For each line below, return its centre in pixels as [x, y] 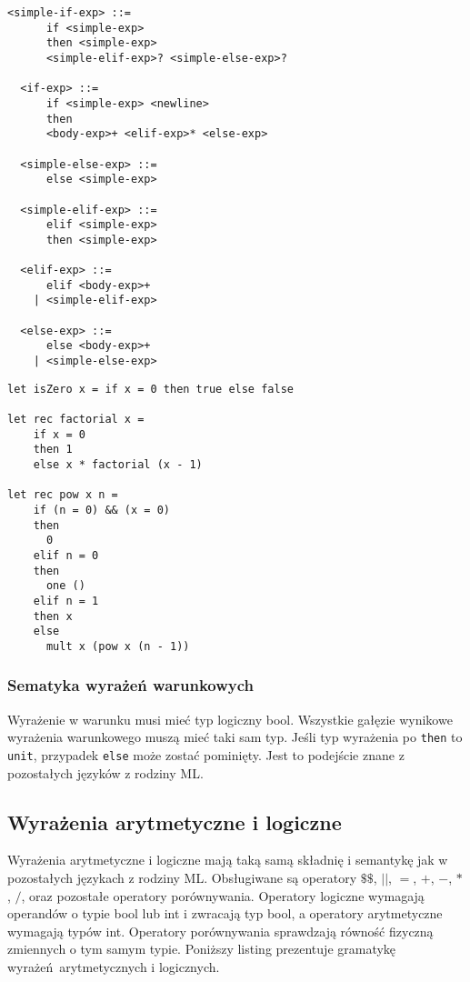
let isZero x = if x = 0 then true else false [150, 389]
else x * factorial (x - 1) [118, 465]
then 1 [53, 450]
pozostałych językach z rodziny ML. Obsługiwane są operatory [182, 878]
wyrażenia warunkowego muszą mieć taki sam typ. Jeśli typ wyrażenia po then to [235, 737]
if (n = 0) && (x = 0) [101, 510]
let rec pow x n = [63, 495]
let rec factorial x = [76, 420]
